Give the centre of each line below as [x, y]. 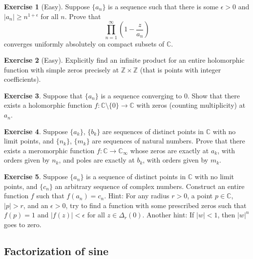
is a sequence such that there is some [163, 6]
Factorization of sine [56, 251]
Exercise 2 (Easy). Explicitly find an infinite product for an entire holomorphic [124, 60]
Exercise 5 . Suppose [36, 177]
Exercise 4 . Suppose [36, 131]
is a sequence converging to [141, 95]
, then [226, 215]
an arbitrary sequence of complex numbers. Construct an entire [150, 186]
